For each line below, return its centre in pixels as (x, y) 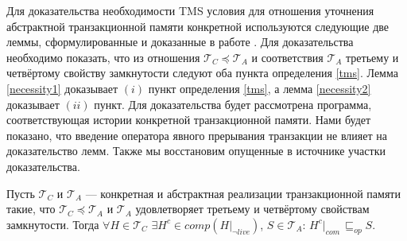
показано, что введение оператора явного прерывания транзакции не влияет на (197, 135)
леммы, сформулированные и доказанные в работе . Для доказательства (180, 42)
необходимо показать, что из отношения (103, 57)
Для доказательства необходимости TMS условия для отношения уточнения (190, 10)
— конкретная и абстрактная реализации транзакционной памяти (243, 193)
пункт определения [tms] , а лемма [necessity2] (260, 88)
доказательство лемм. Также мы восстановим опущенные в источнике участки (196, 151)
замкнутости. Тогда (53, 224)
